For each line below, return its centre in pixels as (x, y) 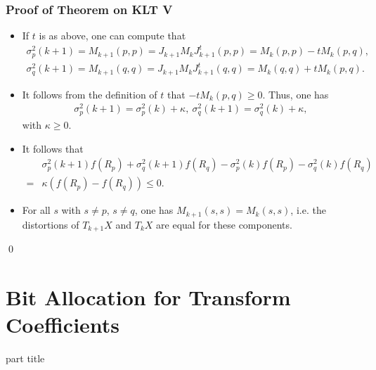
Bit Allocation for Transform (148, 296)
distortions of (51, 224)
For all (36, 210)
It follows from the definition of (90, 94)
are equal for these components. (224, 224)
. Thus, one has (296, 94)
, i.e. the (308, 210)
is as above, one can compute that (112, 36)
